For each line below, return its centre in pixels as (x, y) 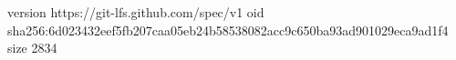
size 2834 (32, 48)
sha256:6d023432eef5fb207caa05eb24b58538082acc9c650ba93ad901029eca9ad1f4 (228, 30)
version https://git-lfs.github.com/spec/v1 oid (136, 12)
